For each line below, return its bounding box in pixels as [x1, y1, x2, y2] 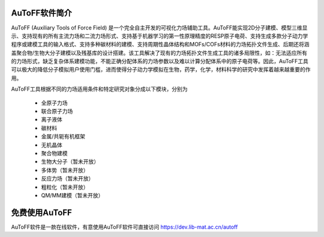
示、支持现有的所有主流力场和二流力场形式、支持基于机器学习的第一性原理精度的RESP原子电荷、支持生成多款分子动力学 [11, 32, 308, 39]
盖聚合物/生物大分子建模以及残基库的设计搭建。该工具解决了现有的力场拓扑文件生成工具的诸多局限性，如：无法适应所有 [11, 49, 308, 57]
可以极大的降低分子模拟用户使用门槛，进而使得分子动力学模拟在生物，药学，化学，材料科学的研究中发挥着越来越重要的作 [11, 66, 311, 73]
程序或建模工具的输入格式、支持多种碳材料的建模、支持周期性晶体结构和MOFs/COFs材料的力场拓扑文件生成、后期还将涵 [11, 41, 310, 48]
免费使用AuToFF [11, 208, 72, 218]
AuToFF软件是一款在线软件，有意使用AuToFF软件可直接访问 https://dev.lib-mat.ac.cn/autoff [11, 223, 238, 230]
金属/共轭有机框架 [41, 133, 86, 140]
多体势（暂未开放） [41, 166, 89, 174]
